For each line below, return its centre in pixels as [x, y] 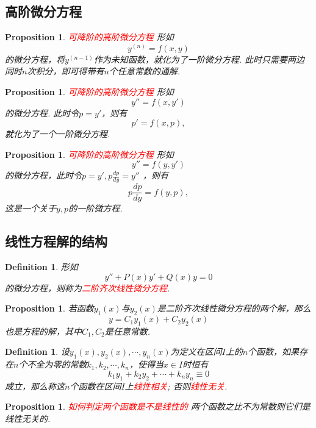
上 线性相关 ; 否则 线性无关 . [176, 386]
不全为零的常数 [57, 364]
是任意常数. [127, 331]
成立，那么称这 [35, 386]
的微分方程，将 [35, 59]
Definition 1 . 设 [37, 351]
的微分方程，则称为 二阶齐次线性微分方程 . [88, 287]
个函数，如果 [274, 351]
